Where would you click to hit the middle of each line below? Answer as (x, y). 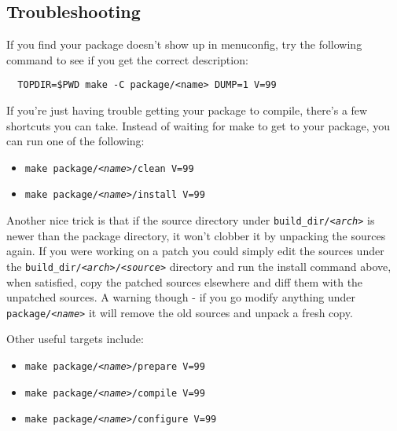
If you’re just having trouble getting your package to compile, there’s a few (187, 110)
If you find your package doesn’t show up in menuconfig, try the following (184, 44)
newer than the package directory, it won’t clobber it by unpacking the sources (196, 235)
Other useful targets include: (75, 339)
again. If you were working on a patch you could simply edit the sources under (195, 251)
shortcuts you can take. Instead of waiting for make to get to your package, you (198, 125)
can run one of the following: (75, 141)
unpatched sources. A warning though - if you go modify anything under (181, 297)
